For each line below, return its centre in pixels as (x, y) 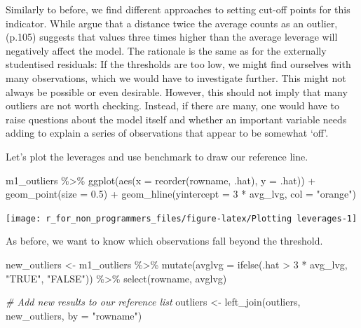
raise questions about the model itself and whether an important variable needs (176, 119)
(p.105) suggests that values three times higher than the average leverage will (172, 37)
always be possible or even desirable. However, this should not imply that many (177, 91)
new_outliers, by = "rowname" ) (74, 315)
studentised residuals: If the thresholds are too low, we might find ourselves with (178, 64)
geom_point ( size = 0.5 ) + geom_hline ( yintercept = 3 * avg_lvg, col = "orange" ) (181, 194)
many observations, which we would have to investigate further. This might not (176, 77)
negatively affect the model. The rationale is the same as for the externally (166, 50)
